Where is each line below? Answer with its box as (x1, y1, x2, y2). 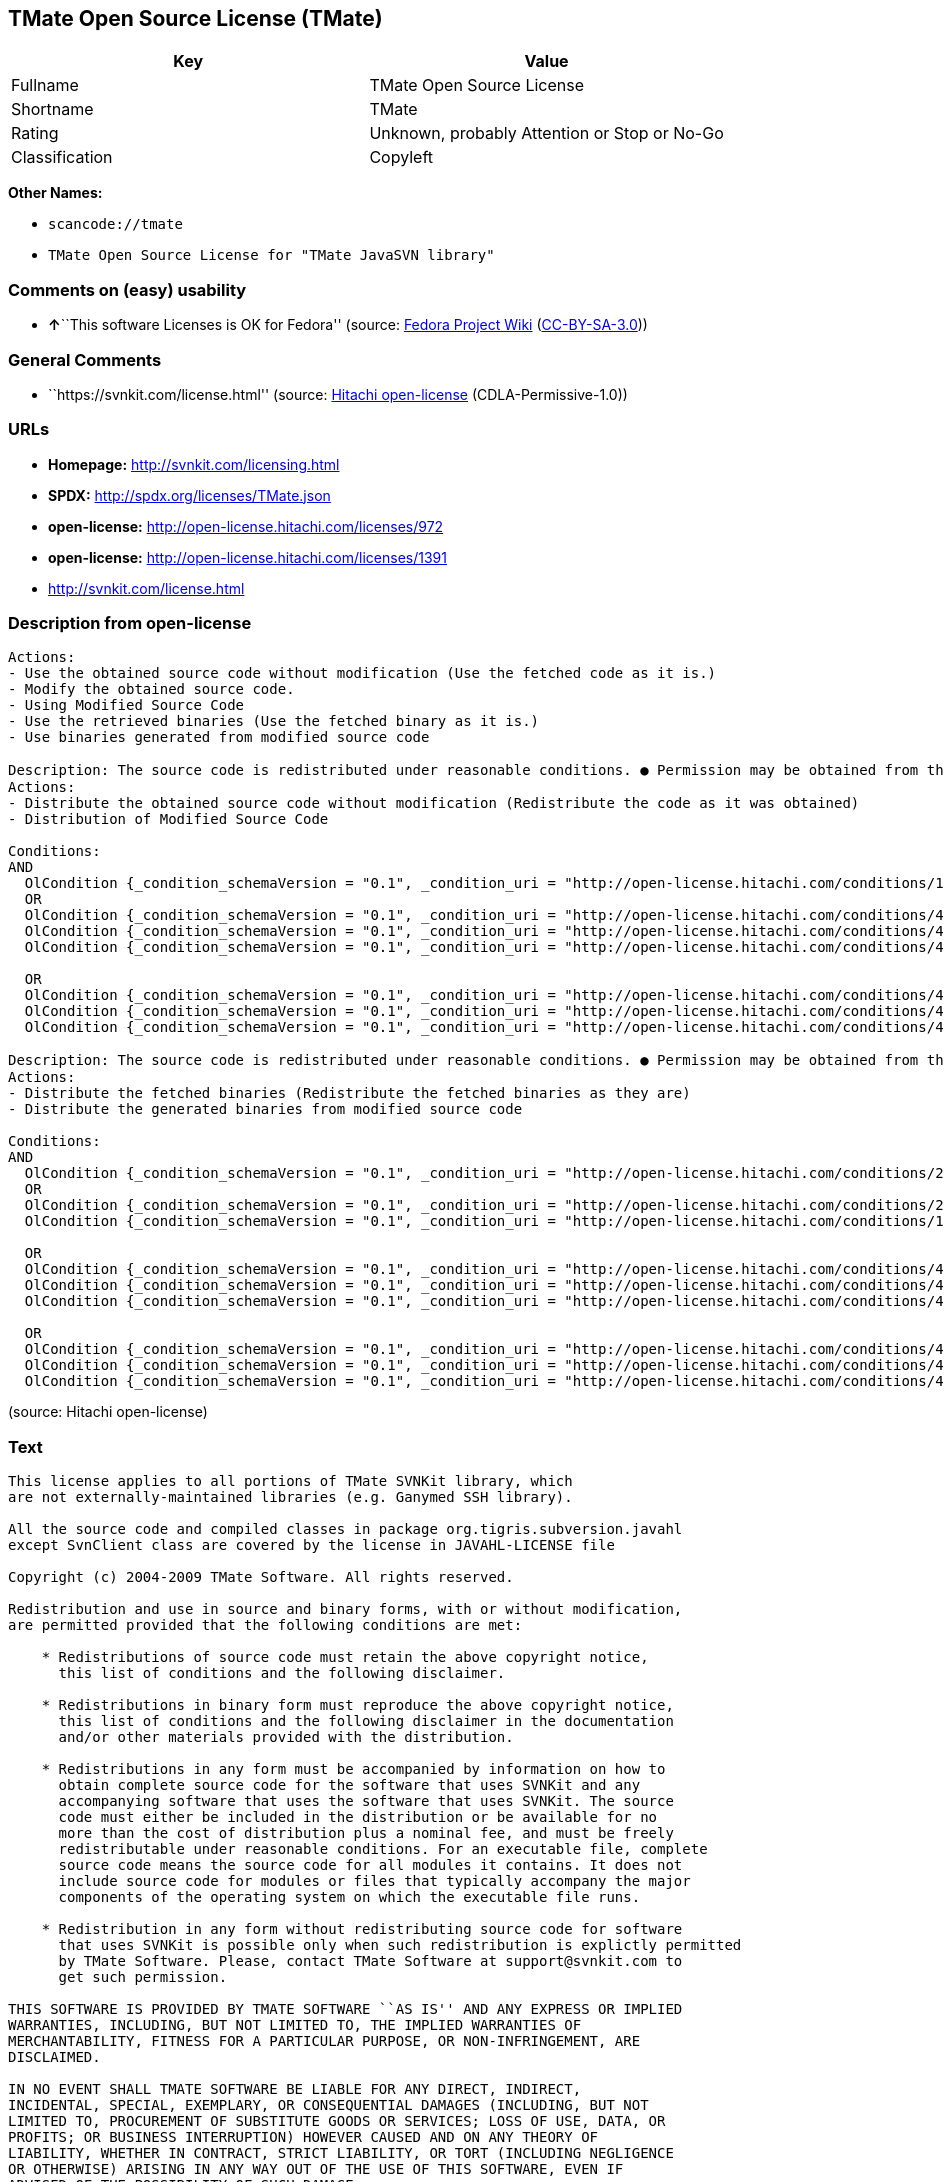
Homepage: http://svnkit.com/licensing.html (48, 455, 340, 473)
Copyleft (369, 147, 434, 168)
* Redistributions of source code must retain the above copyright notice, (41, 1649, 649, 1666)
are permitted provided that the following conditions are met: (8, 1617, 523, 1634)
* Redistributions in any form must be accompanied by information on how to (41, 1761, 666, 1778)
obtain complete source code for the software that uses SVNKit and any (58, 1777, 641, 1794)
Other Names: (8, 184, 103, 202)
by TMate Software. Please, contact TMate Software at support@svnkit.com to (58, 1953, 683, 1970)
